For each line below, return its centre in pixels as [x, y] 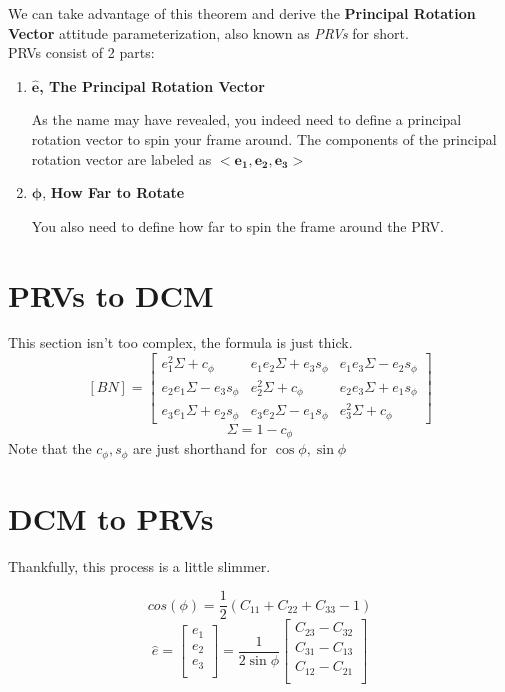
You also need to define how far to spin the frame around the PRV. [237, 225]
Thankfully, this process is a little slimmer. [139, 565]
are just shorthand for [200, 448]
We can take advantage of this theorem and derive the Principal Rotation [242, 13]
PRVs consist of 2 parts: [81, 52]
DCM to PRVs [111, 517]
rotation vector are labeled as [121, 158]
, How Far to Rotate [113, 192]
